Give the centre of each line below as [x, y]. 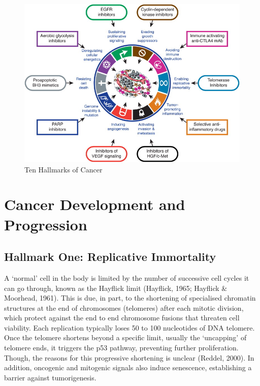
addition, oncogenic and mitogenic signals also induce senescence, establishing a [128, 367]
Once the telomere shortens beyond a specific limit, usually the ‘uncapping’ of [125, 337]
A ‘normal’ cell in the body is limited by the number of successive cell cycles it [127, 277]
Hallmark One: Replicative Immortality [110, 257]
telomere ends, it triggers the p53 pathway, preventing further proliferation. [121, 348]
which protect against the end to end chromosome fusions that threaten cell [122, 318]
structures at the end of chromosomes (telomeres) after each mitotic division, [124, 307]
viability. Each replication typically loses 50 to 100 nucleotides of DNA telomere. [129, 327]
